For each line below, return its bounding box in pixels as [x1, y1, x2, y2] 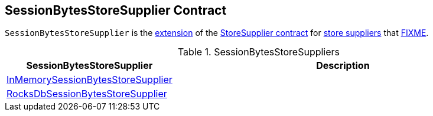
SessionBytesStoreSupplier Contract [5, 3, 227, 18]
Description [316, 59, 370, 72]
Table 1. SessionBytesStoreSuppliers [177, 46, 340, 58]
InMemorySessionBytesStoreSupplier [6, 74, 172, 86]
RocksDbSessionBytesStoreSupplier [6, 88, 167, 100]
